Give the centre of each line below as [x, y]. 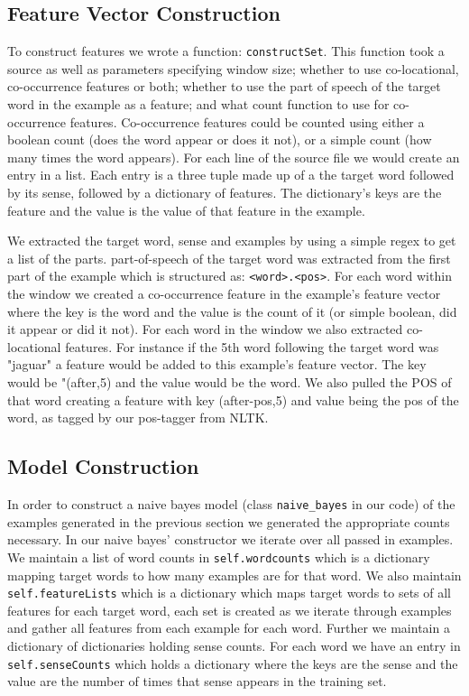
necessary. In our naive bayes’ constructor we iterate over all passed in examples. [230, 539]
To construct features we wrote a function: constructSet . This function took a [226, 51]
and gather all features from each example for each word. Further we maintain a [229, 628]
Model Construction [103, 466]
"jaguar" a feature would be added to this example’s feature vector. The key [217, 364]
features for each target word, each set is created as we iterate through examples [230, 610]
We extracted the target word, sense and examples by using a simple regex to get [232, 241]
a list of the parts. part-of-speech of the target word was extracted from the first [229, 258]
